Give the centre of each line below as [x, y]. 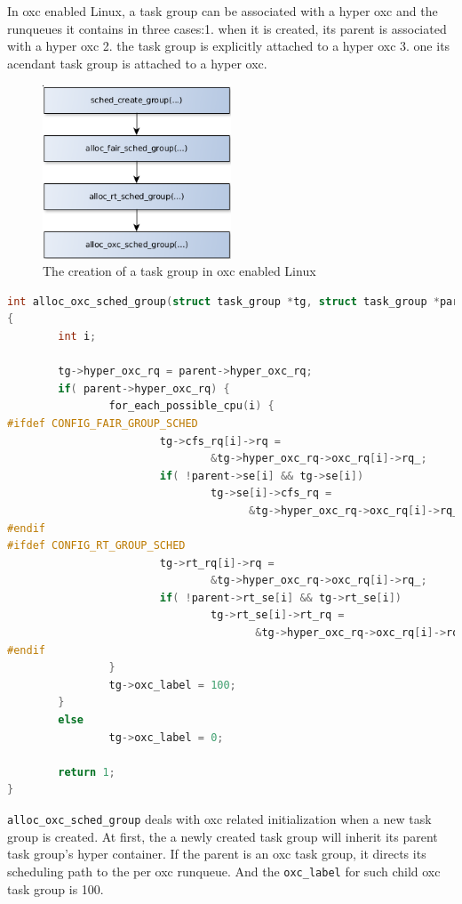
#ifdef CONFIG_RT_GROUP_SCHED [96, 546]
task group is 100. [56, 888]
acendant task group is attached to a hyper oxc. [137, 63]
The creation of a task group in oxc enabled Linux [179, 271]
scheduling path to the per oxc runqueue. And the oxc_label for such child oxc [224, 871]
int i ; [77, 336]
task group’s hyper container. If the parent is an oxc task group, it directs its [217, 854]
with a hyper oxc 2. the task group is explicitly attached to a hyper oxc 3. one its [229, 46]
